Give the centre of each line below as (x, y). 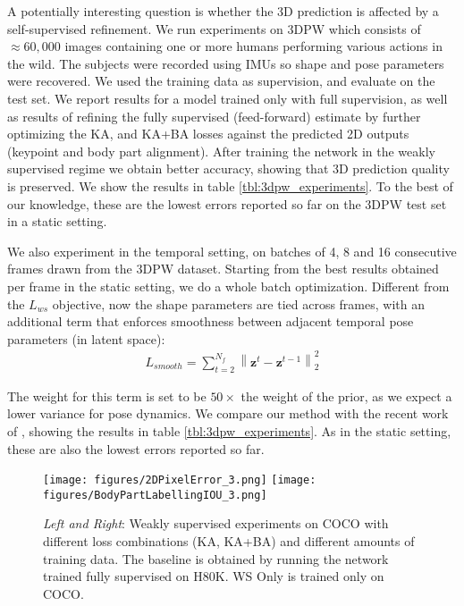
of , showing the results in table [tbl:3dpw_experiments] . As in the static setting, (229, 430)
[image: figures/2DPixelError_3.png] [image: (180, 480)
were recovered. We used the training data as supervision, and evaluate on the (221, 81)
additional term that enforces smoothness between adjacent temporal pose (211, 321)
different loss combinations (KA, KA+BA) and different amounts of (229, 541)
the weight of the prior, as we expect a (346, 396)
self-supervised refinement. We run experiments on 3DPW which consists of (214, 28)
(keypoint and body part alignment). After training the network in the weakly (221, 151)
